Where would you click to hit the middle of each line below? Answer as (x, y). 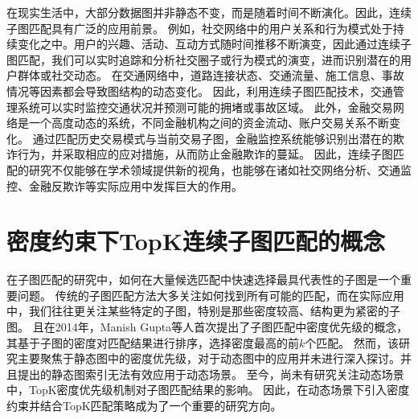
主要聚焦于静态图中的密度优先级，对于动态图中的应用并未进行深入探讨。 (209, 358)
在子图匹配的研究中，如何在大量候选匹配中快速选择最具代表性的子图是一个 (203, 279)
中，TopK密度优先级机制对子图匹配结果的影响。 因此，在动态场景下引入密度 (208, 390)
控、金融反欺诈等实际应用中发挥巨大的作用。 (125, 185)
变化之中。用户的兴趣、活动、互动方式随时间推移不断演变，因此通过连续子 (214, 44)
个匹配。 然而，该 (352, 342)
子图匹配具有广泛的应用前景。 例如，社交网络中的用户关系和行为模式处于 (200, 28)
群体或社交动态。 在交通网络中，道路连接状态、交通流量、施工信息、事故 (211, 75)
